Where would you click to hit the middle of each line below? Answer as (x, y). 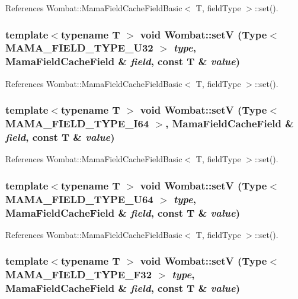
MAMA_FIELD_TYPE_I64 (77, 123)
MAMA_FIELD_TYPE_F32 (79, 274)
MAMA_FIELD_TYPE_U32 (79, 48)
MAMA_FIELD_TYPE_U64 (79, 199)
